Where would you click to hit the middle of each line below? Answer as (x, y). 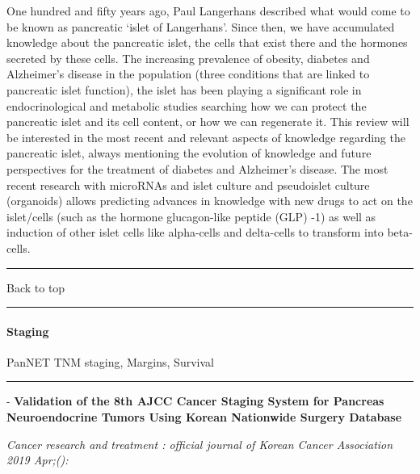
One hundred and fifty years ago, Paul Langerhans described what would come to (208, 10)
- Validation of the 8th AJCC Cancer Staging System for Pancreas (195, 401)
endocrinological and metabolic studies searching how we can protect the (187, 105)
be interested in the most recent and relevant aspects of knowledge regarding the (206, 137)
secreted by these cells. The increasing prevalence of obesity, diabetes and (188, 58)
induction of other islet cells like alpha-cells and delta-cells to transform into (195, 232)
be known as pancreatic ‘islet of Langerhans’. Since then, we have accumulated (201, 26)
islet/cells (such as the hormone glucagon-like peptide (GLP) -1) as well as (191, 216)
